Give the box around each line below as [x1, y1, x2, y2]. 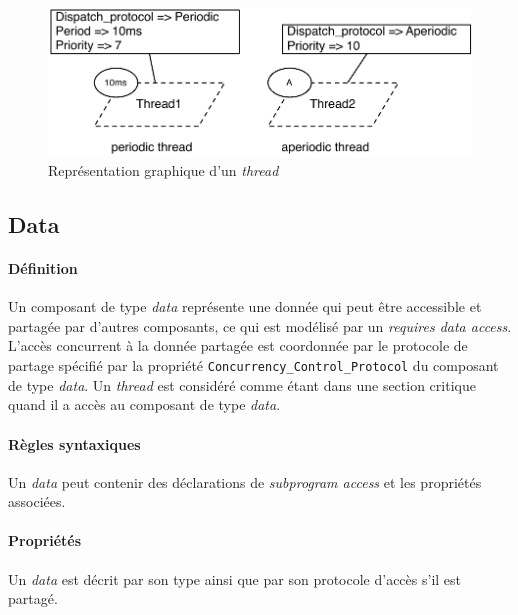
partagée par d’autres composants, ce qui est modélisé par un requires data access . [8, 315, 512, 336]
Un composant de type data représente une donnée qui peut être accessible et [8, 296, 482, 317]
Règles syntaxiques [8, 433, 141, 454]
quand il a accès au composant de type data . [8, 394, 281, 415]
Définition [8, 258, 78, 279]
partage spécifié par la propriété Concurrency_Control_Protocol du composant [8, 355, 499, 376]
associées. [8, 491, 66, 512]
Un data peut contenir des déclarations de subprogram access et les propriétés [8, 471, 482, 492]
